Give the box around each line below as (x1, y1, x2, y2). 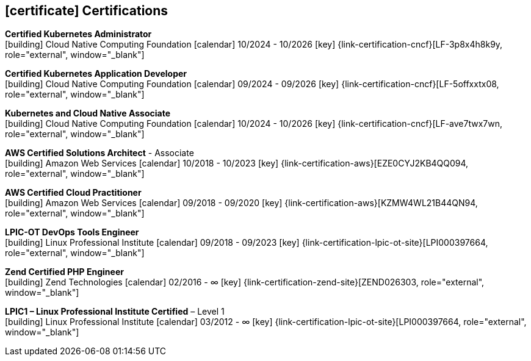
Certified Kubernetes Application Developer (5, 68, 187, 79)
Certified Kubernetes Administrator (5, 29, 152, 40)
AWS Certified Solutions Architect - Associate (5, 148, 194, 159)
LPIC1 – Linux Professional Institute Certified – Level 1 (5, 306, 225, 317)
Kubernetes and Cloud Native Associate (5, 108, 170, 119)
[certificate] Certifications (5, 3, 168, 18)
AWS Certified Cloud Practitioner (5, 187, 142, 198)
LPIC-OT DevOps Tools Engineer (5, 227, 139, 238)
